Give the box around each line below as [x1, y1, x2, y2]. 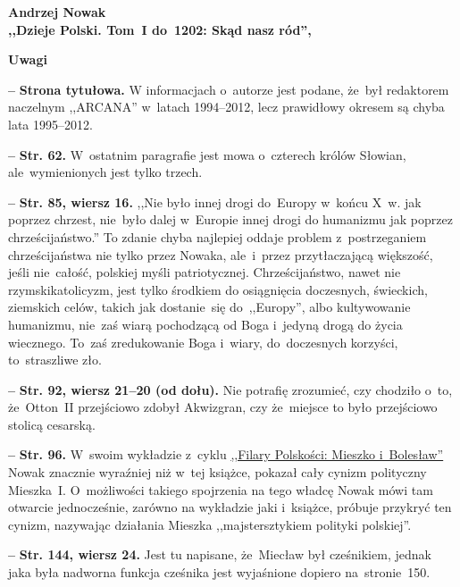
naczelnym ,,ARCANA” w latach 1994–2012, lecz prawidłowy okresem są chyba [8, 97, 445, 116]
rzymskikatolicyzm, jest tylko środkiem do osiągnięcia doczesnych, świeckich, [8, 280, 428, 298]
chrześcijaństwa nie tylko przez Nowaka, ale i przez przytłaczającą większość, [8, 245, 433, 264]
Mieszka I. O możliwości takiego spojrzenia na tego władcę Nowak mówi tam [8, 480, 433, 499]
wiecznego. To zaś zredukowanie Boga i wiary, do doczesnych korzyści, [8, 332, 398, 351]
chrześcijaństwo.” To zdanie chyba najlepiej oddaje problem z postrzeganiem [8, 227, 427, 246]
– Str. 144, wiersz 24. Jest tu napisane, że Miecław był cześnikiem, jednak [8, 545, 431, 564]
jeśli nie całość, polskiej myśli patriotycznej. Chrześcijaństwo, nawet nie [8, 263, 401, 281]
